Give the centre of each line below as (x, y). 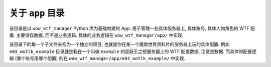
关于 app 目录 (37, 13)
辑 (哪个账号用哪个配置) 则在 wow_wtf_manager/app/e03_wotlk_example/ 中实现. (97, 58)
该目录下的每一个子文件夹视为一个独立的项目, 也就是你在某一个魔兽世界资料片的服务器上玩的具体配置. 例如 (119, 44)
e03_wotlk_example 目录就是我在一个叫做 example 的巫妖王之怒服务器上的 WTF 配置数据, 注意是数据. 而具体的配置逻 (133, 51)
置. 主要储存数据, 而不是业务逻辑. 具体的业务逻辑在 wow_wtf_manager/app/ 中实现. (96, 35)
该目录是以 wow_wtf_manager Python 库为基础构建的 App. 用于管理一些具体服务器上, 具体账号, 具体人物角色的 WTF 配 (132, 28)
